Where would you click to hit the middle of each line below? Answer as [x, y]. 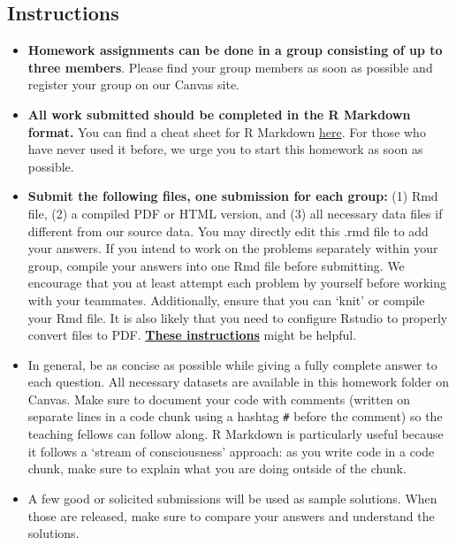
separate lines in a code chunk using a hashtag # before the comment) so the [235, 416]
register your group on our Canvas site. [133, 84]
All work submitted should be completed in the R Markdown [219, 114]
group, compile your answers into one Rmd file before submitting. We [216, 265]
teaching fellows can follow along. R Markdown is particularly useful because [236, 434]
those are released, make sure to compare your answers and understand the [231, 515]
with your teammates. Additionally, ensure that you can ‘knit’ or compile [226, 299]
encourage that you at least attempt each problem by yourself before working [237, 283]
